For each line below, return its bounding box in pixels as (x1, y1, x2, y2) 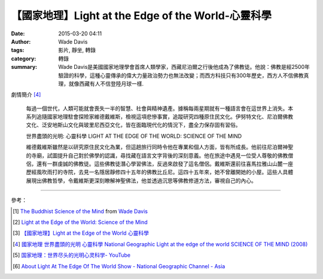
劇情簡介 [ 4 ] (11, 91, 41, 98)
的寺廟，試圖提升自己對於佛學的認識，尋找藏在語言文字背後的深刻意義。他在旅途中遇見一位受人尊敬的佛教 (26, 151, 288, 159)
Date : (11, 30, 25, 37)
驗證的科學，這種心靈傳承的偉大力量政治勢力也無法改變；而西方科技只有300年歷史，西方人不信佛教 (58, 72, 304, 79)
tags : (11, 47, 25, 54)
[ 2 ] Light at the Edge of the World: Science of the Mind (13, 219, 148, 226)
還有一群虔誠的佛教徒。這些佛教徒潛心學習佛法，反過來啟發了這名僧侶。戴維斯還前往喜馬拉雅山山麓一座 (36, 160, 293, 168)
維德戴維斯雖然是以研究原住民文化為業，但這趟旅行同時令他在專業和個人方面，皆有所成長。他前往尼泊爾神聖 (26, 144, 293, 151)
